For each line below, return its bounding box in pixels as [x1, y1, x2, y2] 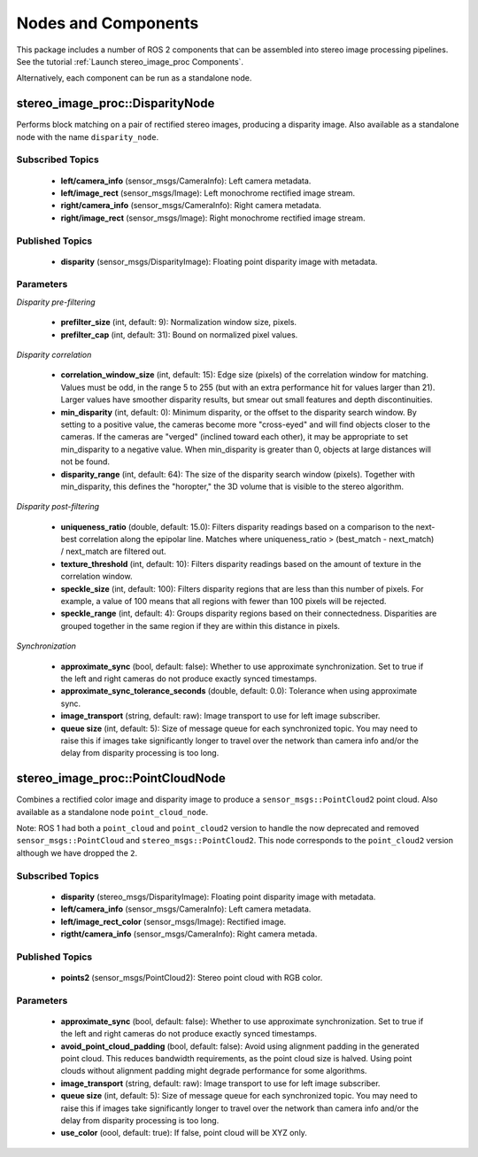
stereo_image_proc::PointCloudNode [16, 771, 226, 786]
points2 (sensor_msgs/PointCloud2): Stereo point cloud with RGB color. [60, 972, 323, 982]
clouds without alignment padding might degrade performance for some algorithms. [60, 1066, 367, 1076]
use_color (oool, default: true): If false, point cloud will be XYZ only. [60, 1128, 307, 1138]
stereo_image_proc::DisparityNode [16, 96, 215, 111]
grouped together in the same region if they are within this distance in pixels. [60, 620, 341, 631]
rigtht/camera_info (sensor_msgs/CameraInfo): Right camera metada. [60, 928, 318, 939]
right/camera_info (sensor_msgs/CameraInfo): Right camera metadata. [60, 200, 322, 211]
